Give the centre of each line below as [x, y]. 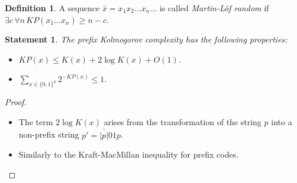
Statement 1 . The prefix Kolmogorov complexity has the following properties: [146, 39]
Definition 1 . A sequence [52, 8]
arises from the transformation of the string [183, 121]
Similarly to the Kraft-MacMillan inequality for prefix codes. [129, 154]
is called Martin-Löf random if [214, 8]
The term [36, 121]
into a [282, 121]
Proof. [16, 102]
